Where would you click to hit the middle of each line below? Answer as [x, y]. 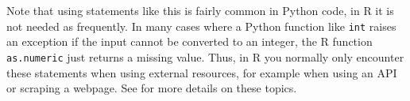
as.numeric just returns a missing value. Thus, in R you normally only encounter [205, 56]
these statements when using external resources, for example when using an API [202, 72]
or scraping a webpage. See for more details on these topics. [152, 88]
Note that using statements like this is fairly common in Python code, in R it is [200, 10]
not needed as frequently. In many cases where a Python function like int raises [201, 26]
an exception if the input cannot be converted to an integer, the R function [190, 41]
